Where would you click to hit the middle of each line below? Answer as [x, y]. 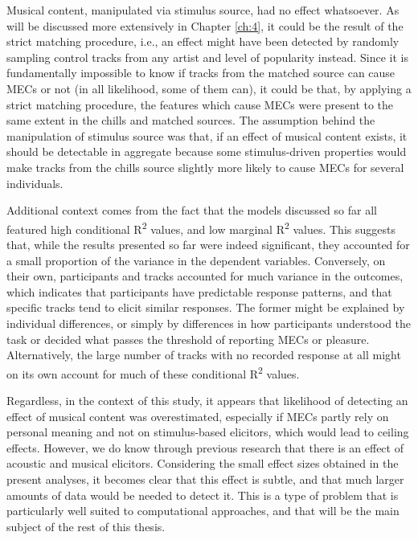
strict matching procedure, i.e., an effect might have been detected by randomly [203, 41]
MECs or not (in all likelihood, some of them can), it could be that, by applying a [209, 88]
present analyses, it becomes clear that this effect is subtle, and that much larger [205, 479]
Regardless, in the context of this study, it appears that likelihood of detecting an [207, 400]
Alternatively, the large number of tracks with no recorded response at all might [204, 355]
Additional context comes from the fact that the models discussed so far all [192, 210]
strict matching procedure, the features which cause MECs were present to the [200, 104]
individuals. [35, 183]
